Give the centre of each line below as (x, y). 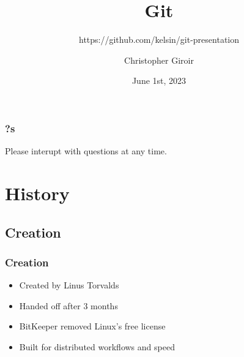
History (37, 193)
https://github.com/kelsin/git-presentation (159, 39)
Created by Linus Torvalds (69, 285)
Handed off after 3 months (68, 305)
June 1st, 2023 (159, 81)
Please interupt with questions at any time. (86, 151)
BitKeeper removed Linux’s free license (92, 326)
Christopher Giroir (159, 60)
